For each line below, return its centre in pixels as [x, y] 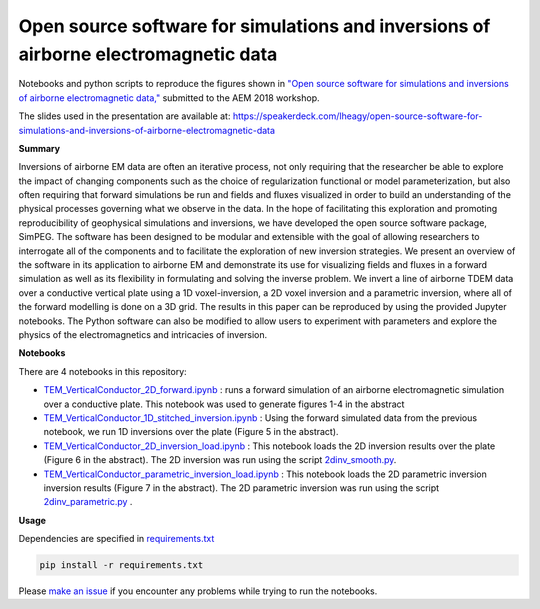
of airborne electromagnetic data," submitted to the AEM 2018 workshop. [169, 97]
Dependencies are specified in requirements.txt [116, 539]
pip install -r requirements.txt [121, 565]
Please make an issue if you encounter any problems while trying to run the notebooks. [198, 591]
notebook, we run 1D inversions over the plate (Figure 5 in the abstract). [191, 432]
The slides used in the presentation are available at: [124, 116]
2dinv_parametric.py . [88, 502]
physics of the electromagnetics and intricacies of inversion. [143, 334]
